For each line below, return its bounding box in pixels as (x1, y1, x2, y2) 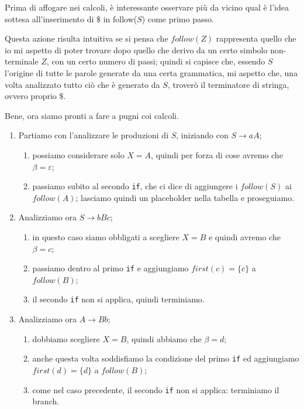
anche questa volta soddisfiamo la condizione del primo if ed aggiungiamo (32, 352, 299, 364)
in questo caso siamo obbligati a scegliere (32, 230, 179, 243)
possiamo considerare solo (32, 148, 125, 161)
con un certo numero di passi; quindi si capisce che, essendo (51, 55, 265, 67)
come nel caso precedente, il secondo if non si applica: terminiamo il (32, 383, 279, 396)
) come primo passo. (141, 12, 214, 25)
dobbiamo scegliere (32, 332, 100, 345)
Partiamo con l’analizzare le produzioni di (18, 129, 169, 141)
